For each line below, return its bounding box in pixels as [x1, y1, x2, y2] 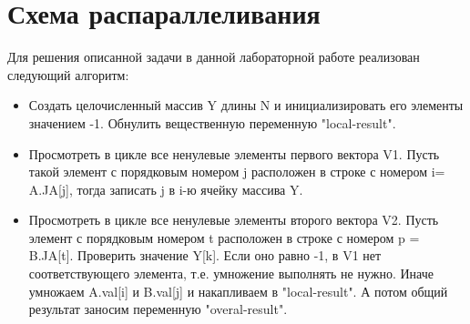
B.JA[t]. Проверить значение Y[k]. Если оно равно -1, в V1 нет [28, 246, 382, 265]
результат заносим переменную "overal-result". [28, 299, 288, 319]
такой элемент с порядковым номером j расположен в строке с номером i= [28, 162, 445, 181]
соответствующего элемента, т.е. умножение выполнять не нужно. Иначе [28, 264, 434, 283]
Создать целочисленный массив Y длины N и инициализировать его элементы [28, 96, 464, 115]
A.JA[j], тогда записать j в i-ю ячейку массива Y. [28, 179, 303, 198]
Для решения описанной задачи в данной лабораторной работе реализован [7, 47, 420, 66]
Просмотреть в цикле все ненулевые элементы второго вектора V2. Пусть [28, 210, 439, 229]
